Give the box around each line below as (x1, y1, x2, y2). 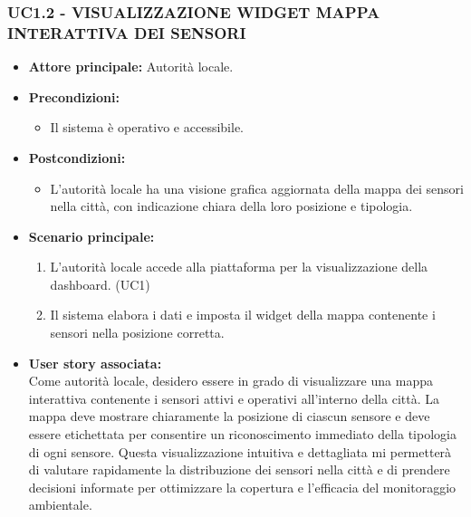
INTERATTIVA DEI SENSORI (7, 21, 246, 43)
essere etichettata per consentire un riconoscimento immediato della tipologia (28, 425, 457, 444)
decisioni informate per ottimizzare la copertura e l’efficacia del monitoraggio (28, 477, 457, 496)
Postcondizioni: (28, 148, 126, 167)
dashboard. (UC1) (50, 274, 150, 293)
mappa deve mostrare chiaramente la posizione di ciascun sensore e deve (28, 407, 430, 426)
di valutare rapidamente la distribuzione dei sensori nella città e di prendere (28, 460, 450, 479)
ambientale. (28, 495, 92, 514)
